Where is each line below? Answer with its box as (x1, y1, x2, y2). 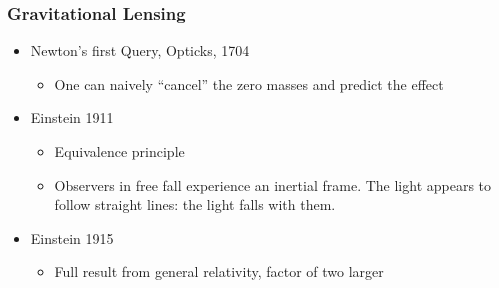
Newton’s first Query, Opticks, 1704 (30, 40, 250, 61)
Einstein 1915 (30, 227, 114, 248)
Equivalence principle (54, 141, 185, 161)
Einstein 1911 (30, 107, 114, 128)
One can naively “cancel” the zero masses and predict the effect (54, 73, 444, 94)
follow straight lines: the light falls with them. (54, 194, 336, 215)
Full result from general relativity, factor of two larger (54, 261, 384, 282)
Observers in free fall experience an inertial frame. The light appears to (54, 174, 492, 195)
